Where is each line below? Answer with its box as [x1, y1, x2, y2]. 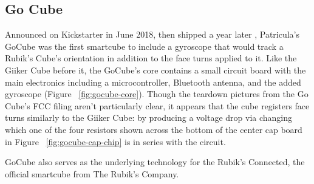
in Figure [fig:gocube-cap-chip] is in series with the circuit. [5, 135, 226, 148]
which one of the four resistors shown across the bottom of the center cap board [5, 123, 302, 135]
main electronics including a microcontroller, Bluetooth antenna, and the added [5, 75, 301, 88]
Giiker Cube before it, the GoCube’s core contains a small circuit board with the [5, 63, 306, 76]
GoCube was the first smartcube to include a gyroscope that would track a [5, 39, 284, 52]
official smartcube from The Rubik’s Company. [5, 167, 179, 180]
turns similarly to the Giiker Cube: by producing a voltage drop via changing [5, 111, 293, 124]
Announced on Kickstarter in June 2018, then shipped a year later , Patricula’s [5, 28, 300, 41]
